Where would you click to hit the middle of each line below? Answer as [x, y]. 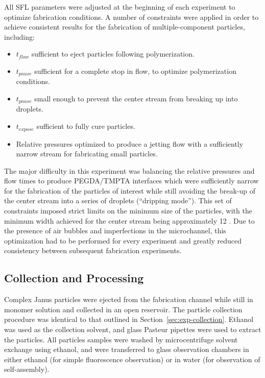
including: [19, 36]
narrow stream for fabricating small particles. [87, 154]
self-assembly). [27, 369]
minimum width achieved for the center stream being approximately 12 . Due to [129, 220]
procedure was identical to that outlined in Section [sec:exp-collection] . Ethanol [129, 319]
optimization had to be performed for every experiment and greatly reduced [123, 240]
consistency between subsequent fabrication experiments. [93, 250]
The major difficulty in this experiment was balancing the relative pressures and [129, 170]
